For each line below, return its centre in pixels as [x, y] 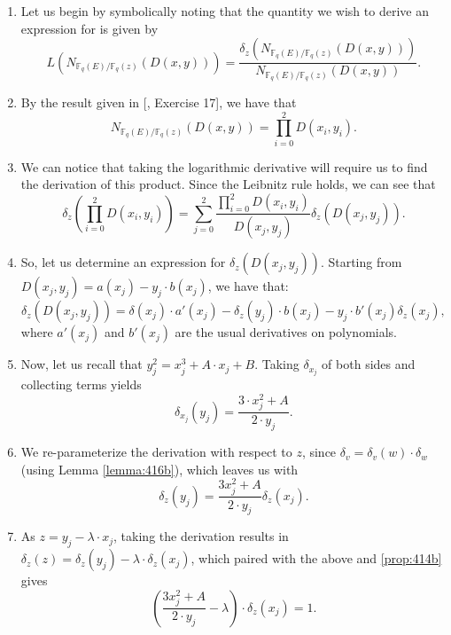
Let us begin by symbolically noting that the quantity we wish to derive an [225, 11]
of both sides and [369, 364]
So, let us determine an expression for [123, 262]
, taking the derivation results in [201, 536]
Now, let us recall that [82, 364]
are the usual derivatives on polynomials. [286, 332]
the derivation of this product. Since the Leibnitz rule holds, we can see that [228, 184]
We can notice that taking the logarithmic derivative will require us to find [224, 166]
